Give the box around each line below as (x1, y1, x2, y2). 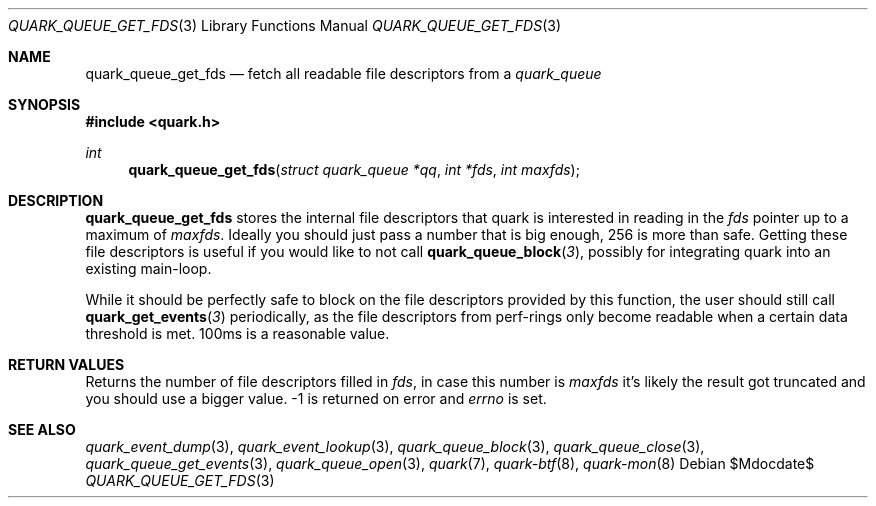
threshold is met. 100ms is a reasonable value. (85, 325, 390, 342)
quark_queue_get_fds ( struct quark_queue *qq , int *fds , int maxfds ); (128, 161, 580, 178)
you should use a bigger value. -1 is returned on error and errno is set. (85, 390, 547, 407)
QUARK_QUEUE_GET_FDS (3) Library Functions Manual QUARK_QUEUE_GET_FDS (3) (8, 17, 562, 34)
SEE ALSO (8, 421, 76, 438)
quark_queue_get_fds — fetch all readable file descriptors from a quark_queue (85, 65, 602, 82)
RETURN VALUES (8, 356, 125, 373)
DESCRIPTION (8, 192, 104, 209)
